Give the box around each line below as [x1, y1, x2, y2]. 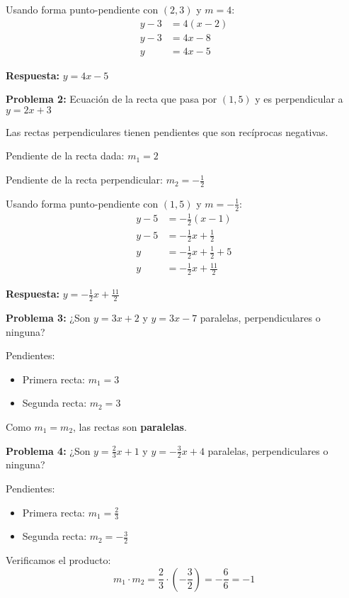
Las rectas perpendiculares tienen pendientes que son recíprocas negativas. [6, 124, 328, 139]
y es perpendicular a [255, 91, 343, 106]
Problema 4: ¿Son [6, 443, 91, 458]
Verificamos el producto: [6, 553, 111, 568]
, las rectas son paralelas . [73, 419, 187, 434]
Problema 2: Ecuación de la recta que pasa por [6, 91, 217, 106]
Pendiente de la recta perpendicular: [6, 172, 163, 187]
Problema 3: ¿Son [6, 310, 91, 325]
